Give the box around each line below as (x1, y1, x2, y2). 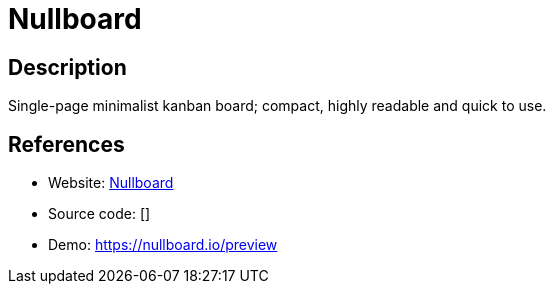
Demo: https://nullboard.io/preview (48, 236, 278, 254)
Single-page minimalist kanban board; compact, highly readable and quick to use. (8, 97, 547, 115)
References (8, 131, 125, 157)
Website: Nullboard (48, 174, 174, 192)
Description (8, 54, 127, 80)
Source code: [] (48, 205, 151, 223)
